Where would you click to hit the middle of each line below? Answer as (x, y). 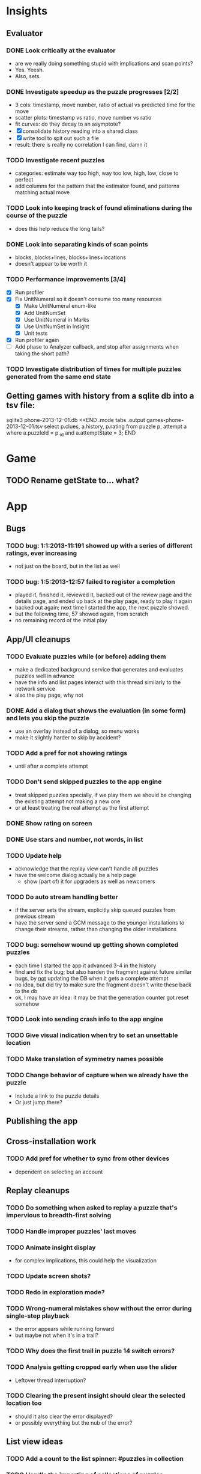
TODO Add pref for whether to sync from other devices (88, 1158)
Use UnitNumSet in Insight (56, 326)
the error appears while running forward (64, 1329)
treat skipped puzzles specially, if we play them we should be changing (103, 795)
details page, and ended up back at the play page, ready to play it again (103, 601)
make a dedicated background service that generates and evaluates (99, 669)
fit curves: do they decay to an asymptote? (68, 124)
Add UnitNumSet (45, 313)
